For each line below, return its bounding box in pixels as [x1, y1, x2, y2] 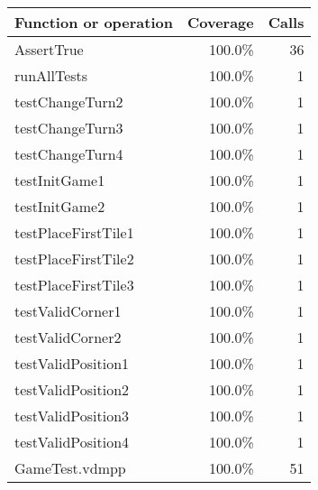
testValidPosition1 [14, 353, 130, 374]
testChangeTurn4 [14, 143, 123, 164]
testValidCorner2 [14, 327, 122, 347]
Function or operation [14, 12, 173, 32]
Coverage [186, 12, 254, 32]
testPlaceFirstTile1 [14, 222, 134, 243]
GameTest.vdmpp [14, 458, 126, 478]
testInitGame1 [14, 170, 105, 190]
